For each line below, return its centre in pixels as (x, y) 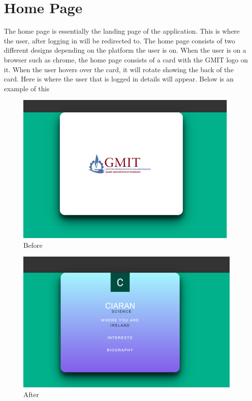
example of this (27, 88)
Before (33, 245)
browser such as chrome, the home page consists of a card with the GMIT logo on (126, 59)
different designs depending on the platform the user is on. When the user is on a (125, 50)
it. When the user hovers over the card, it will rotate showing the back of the (119, 69)
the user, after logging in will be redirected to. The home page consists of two (120, 40)
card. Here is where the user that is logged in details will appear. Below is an (119, 79)
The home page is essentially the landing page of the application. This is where (122, 31)
